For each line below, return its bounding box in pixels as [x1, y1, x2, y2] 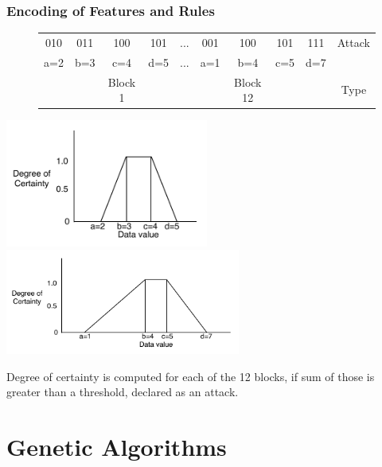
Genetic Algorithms [6, 430, 227, 463]
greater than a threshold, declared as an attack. [6, 383, 239, 400]
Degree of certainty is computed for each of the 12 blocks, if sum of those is [6, 368, 375, 384]
